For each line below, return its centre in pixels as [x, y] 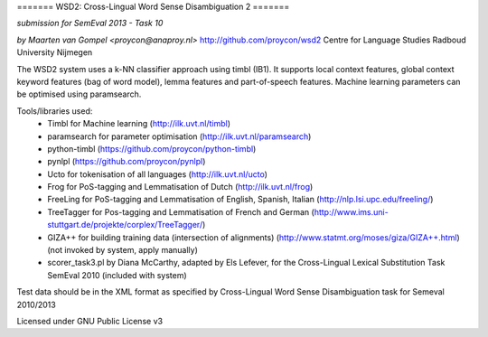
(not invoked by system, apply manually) [122, 250]
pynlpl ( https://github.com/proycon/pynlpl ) [127, 162]
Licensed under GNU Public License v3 [89, 321]
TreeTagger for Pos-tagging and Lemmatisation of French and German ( [181, 211]
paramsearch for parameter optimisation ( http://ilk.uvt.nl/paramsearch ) [179, 136]
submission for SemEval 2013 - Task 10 [90, 23]
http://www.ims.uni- [351, 211]
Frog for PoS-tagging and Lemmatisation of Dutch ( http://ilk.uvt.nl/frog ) [180, 187]
